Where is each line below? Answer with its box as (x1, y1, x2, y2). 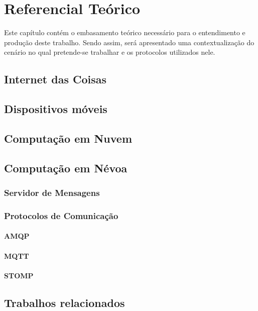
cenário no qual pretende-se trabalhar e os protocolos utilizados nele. (4, 47, 215, 57)
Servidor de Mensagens (4, 186, 100, 198)
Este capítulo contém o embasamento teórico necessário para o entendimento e (4, 27, 245, 38)
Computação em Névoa (4, 160, 127, 175)
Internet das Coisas (4, 71, 106, 87)
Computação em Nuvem (4, 130, 133, 146)
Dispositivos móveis (4, 101, 107, 117)
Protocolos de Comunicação (4, 209, 118, 222)
